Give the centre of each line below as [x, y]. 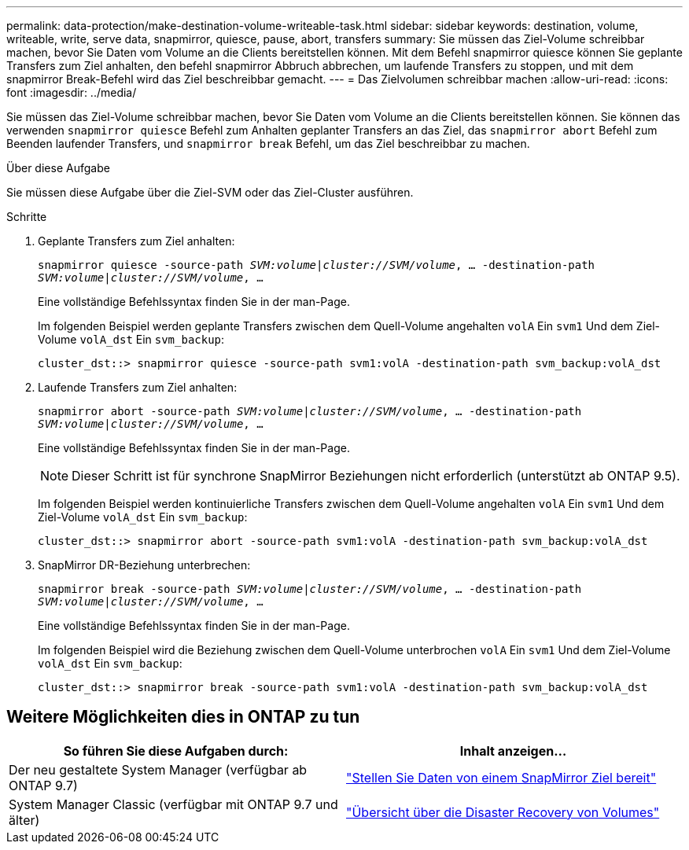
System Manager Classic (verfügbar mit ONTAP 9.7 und [173, 804]
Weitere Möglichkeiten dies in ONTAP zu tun [183, 717]
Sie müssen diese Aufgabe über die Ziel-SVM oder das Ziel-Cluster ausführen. [210, 192]
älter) [24, 820]
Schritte [27, 217]
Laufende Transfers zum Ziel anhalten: [138, 387]
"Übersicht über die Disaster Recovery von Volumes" [503, 812]
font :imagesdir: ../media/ [72, 92]
